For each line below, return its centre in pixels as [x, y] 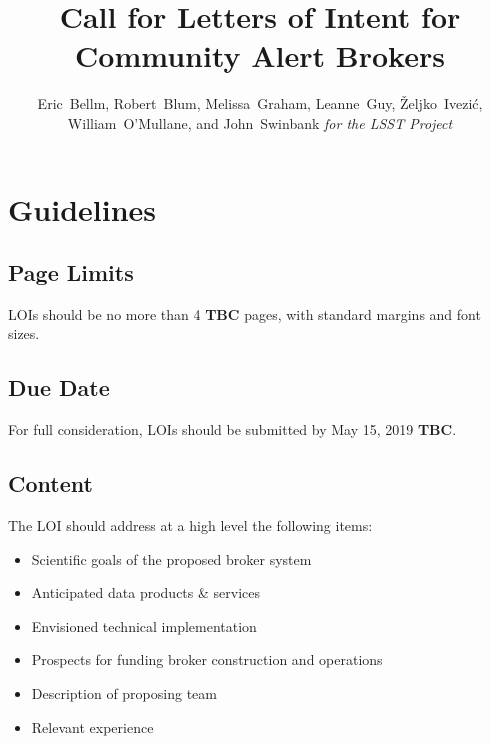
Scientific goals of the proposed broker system [171, 558]
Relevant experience [92, 726]
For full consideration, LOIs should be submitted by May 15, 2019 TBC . [232, 429]
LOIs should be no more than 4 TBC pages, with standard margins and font [244, 313]
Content [50, 483]
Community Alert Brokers [260, 55]
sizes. [24, 333]
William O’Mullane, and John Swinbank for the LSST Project [260, 122]
